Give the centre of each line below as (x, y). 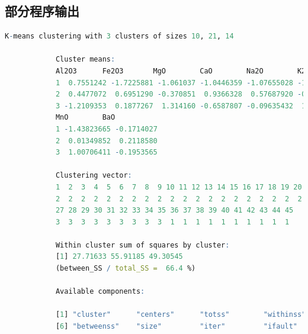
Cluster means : (85, 60)
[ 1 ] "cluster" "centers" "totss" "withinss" (181, 315)
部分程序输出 (42, 11)
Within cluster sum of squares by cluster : (142, 245)
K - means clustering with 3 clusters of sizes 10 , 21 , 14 (119, 36)
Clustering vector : (94, 176)
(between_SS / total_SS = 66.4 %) (126, 269)
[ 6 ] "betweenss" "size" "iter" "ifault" (177, 327)
